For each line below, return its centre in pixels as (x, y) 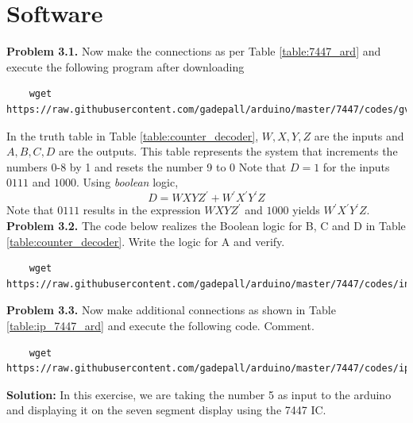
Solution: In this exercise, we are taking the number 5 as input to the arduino (199, 394)
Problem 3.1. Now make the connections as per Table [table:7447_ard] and (194, 51)
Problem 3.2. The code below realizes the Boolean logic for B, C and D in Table (206, 225)
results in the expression (142, 210)
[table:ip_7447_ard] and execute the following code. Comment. (160, 325)
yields (306, 210)
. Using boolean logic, (127, 182)
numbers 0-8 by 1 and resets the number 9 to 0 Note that (147, 166)
